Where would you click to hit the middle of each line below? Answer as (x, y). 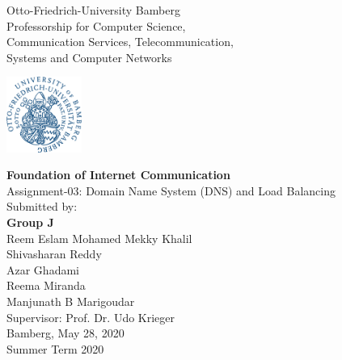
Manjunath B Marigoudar (71, 301)
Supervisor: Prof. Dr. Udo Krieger (91, 317)
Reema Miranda (46, 285)
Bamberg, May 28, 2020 (65, 333)
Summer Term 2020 (55, 348)
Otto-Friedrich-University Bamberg (93, 10)
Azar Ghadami (43, 269)
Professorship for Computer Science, (96, 25)
